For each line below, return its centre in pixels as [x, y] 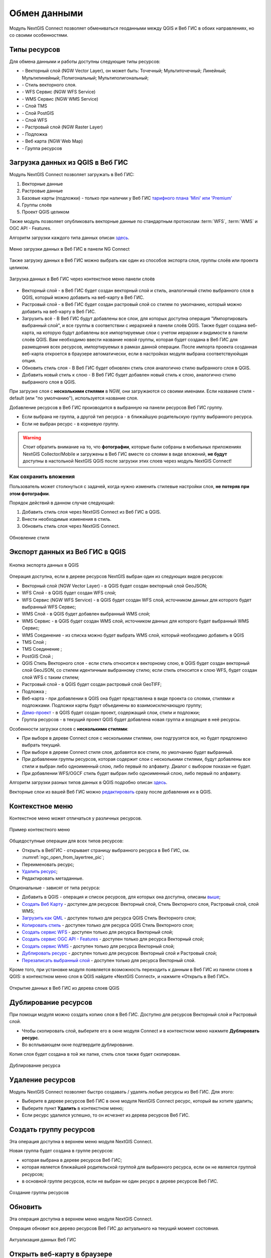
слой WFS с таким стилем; [51, 677]
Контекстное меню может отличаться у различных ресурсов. [76, 818]
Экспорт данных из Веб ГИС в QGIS [68, 552]
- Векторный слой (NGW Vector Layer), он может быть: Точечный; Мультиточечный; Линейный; [124, 71]
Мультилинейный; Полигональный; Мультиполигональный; [85, 77]
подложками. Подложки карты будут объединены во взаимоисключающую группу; [112, 705]
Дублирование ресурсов [51, 1002]
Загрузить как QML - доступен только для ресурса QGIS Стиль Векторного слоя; [109, 918]
